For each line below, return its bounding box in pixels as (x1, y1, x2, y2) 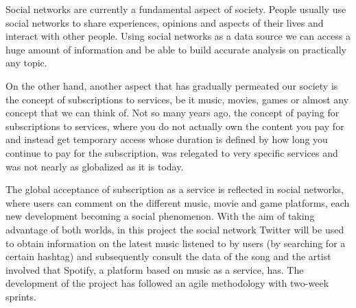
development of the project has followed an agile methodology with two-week (5, 276, 329, 290)
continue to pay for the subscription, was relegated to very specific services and (5, 145, 338, 159)
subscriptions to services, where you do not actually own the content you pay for (5, 118, 344, 133)
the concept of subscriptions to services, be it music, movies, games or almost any (5, 92, 349, 106)
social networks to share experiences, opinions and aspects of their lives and (5, 15, 324, 29)
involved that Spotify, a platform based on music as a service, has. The (5, 262, 304, 277)
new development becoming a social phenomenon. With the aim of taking (5, 209, 315, 223)
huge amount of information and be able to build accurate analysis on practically (5, 42, 346, 56)
